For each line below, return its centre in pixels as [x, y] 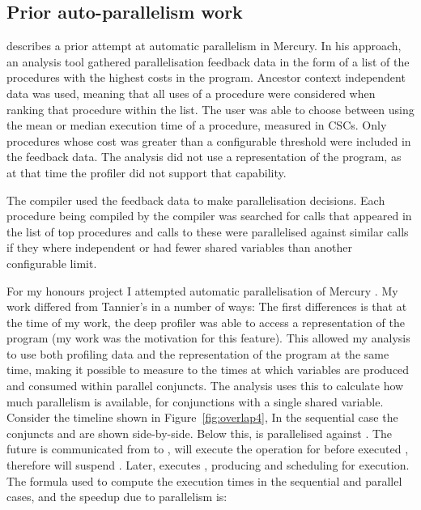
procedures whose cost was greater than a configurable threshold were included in [209, 140]
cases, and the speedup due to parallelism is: [117, 497]
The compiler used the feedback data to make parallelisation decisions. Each [196, 200]
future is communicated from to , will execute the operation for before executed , [208, 449]
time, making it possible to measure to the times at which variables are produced [208, 370]
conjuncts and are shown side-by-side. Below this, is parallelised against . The [200, 433]
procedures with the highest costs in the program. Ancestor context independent [206, 77]
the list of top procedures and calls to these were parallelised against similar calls [208, 231]
